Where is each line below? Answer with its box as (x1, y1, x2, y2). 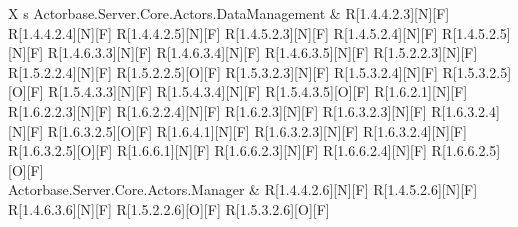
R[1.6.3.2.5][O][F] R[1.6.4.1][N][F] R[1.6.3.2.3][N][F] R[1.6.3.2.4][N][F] (47, 120, 467, 141)
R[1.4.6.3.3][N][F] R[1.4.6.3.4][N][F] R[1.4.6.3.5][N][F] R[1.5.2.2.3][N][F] (47, 42, 478, 63)
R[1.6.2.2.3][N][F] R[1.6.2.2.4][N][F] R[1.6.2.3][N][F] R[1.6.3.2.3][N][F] (8, 100, 427, 121)
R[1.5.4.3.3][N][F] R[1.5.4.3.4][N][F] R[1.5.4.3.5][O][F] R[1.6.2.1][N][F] (48, 81, 468, 102)
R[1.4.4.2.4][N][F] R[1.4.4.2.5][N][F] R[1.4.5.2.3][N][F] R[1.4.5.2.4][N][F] (8, 22, 438, 43)
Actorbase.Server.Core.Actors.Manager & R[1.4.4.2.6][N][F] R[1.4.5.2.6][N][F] (8, 179, 478, 200)
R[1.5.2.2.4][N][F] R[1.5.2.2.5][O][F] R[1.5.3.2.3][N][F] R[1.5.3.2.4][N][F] (8, 61, 438, 82)
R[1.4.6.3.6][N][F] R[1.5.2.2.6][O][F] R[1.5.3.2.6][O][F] (8, 198, 330, 219)
